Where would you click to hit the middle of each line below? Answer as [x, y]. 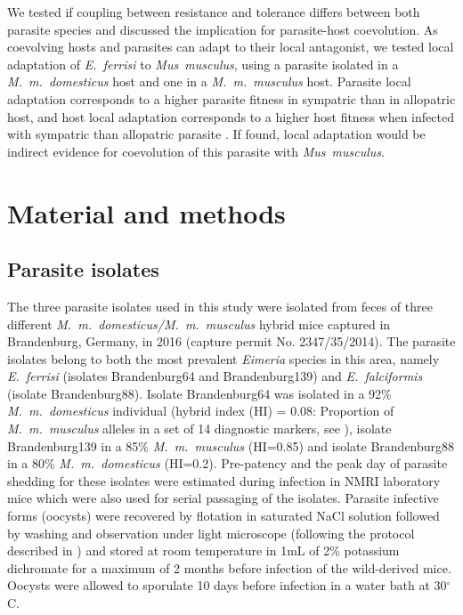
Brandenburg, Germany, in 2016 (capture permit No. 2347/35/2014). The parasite [231, 341]
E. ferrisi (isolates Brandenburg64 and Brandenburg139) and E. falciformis [215, 376]
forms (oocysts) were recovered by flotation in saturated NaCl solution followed [223, 516]
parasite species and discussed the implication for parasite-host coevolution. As [223, 29]
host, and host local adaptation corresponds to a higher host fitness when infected [231, 116]
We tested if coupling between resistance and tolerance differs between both [214, 12]
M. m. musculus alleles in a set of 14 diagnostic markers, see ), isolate [199, 429]
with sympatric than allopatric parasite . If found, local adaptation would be [216, 134]
